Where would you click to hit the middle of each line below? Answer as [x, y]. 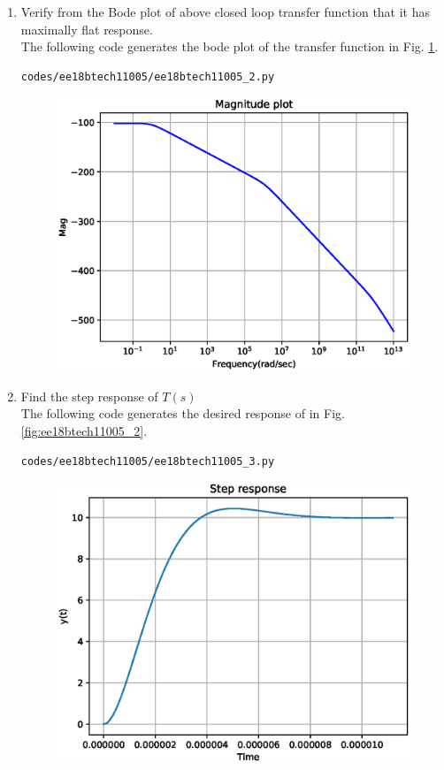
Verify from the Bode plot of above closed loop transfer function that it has [226, 11]
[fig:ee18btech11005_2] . [84, 431]
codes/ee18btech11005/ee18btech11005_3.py [148, 461]
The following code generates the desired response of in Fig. [183, 413]
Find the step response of [89, 396]
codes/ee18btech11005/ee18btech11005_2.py [148, 76]
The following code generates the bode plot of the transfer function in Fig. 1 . [230, 46]
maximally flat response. [87, 29]
